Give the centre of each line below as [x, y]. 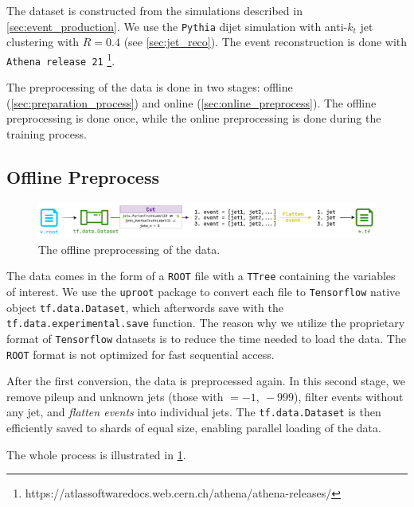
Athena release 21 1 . [61, 59]
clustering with [43, 42]
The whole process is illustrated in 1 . [96, 454]
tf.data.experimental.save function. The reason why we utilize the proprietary [206, 323]
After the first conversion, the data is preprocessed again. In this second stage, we [206, 381]
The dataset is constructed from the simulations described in [154, 10]
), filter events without [349, 396]
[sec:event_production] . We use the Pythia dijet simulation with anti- [177, 26]
